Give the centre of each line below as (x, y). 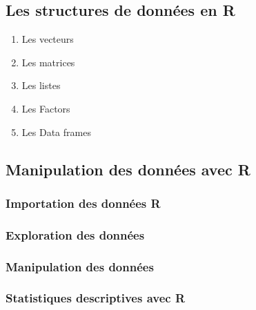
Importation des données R (83, 203)
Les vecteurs (48, 39)
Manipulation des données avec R (128, 169)
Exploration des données (75, 234)
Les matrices (48, 62)
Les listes (41, 85)
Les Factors (46, 108)
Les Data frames (56, 132)
